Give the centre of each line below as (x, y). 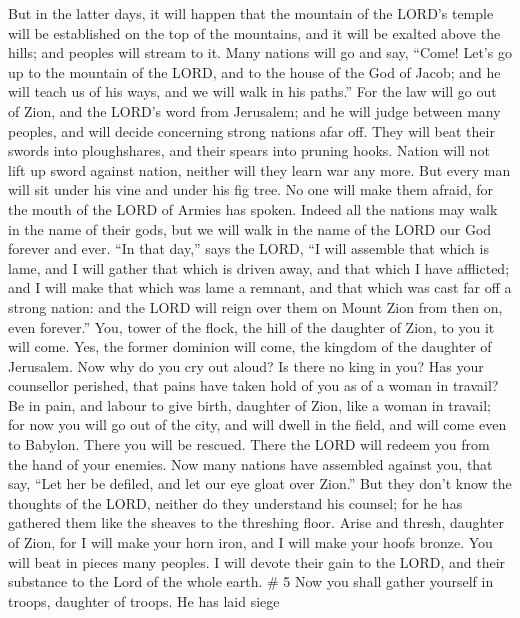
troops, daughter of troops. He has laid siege (144, 600)
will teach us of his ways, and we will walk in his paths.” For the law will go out (252, 91)
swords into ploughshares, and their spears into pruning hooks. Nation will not (249, 150)
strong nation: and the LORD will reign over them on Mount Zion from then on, (255, 306)
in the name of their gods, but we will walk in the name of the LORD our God (250, 228)
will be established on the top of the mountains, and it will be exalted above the (254, 32)
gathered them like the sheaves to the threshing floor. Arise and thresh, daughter (256, 522)
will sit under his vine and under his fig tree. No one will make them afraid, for (251, 189)
